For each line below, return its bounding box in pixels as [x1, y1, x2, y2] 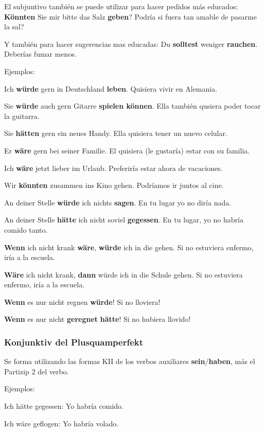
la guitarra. [4, 110, 40, 121]
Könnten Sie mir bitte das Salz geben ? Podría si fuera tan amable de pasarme [4, 11, 257, 22]
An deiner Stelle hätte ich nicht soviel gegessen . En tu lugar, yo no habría [4, 214, 243, 225]
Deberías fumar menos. [4, 48, 77, 59]
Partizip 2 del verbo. [4, 366, 69, 376]
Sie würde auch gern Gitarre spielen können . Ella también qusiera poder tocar [4, 100, 261, 111]
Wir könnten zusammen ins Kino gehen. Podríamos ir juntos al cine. [4, 180, 224, 191]
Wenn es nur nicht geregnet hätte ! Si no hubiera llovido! [4, 314, 191, 324]
